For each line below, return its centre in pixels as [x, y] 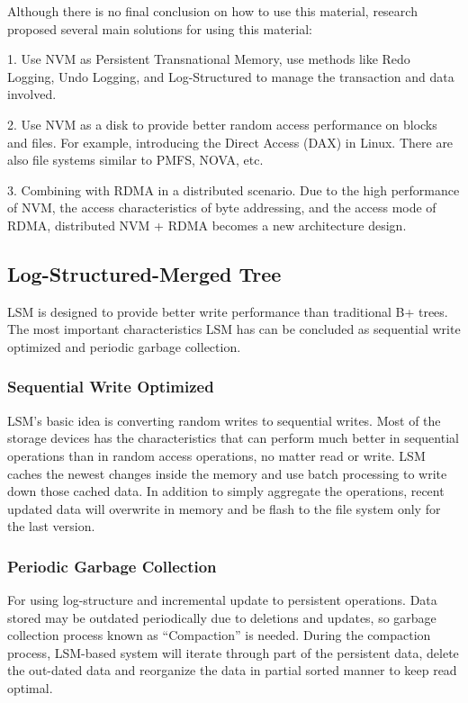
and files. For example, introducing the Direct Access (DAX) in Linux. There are [230, 142]
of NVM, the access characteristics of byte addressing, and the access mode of [222, 207]
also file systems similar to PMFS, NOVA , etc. [135, 160]
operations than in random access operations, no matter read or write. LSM [216, 455]
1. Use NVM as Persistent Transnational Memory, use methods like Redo [209, 59]
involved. [32, 94]
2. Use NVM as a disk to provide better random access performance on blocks [222, 124]
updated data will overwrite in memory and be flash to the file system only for [224, 508]
